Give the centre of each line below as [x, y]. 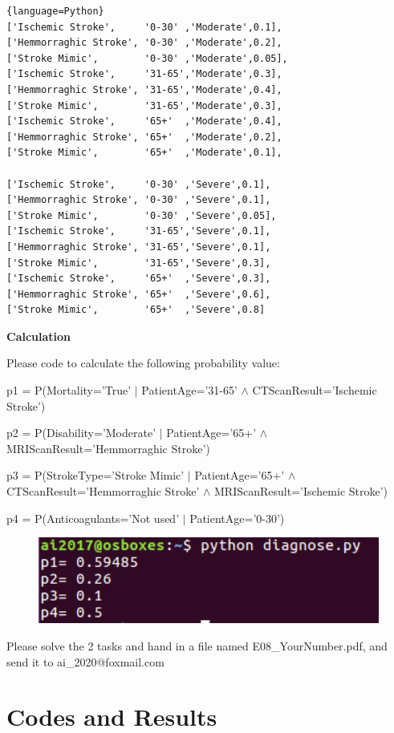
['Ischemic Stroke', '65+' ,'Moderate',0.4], [144, 121]
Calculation [39, 336]
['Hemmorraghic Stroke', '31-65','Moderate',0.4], [144, 89]
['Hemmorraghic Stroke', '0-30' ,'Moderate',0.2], [144, 43]
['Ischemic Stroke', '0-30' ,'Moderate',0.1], [144, 27]
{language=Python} [55, 11]
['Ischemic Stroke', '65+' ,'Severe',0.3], [139, 279]
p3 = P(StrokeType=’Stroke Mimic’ [95, 475]
